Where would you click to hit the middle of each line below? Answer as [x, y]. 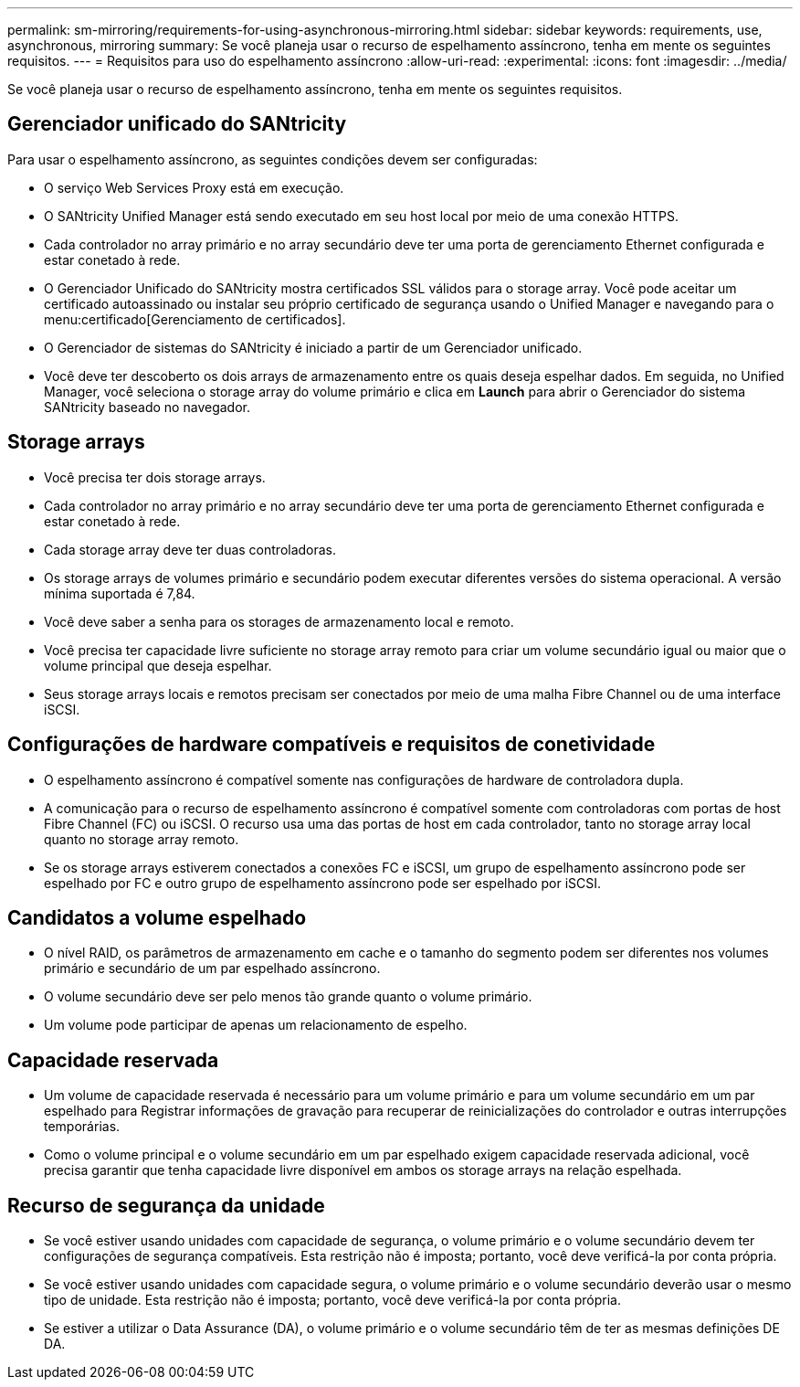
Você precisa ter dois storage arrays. [155, 477]
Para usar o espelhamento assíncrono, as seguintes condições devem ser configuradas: [273, 159]
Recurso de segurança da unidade [166, 1205]
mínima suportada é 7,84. [120, 593]
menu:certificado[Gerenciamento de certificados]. [195, 319]
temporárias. [82, 1127]
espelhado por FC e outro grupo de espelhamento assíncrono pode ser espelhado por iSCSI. [323, 883]
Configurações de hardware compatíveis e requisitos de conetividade [332, 745]
